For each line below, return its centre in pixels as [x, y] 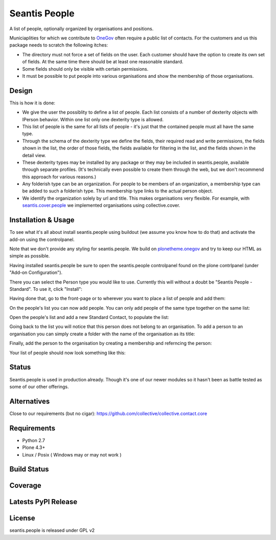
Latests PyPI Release [43, 502]
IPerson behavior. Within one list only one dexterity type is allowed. [93, 119]
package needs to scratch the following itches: [59, 45]
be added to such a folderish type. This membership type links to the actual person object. [118, 191]
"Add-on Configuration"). [36, 273]
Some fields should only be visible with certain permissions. [85, 69]
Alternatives [30, 401]
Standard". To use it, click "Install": [46, 289]
